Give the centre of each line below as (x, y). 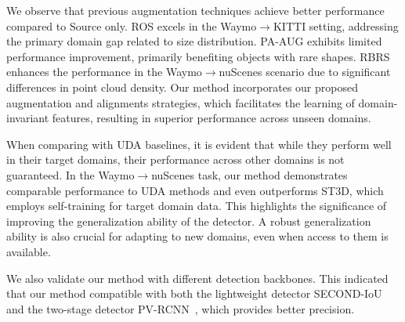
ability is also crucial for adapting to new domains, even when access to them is (197, 236)
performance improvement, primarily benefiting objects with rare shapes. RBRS (198, 56)
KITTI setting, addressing (336, 25)
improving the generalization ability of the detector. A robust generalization (189, 221)
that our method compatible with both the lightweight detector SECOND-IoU (194, 293)
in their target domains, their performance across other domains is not (175, 159)
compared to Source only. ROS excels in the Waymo (132, 25)
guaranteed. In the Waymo (71, 174)
